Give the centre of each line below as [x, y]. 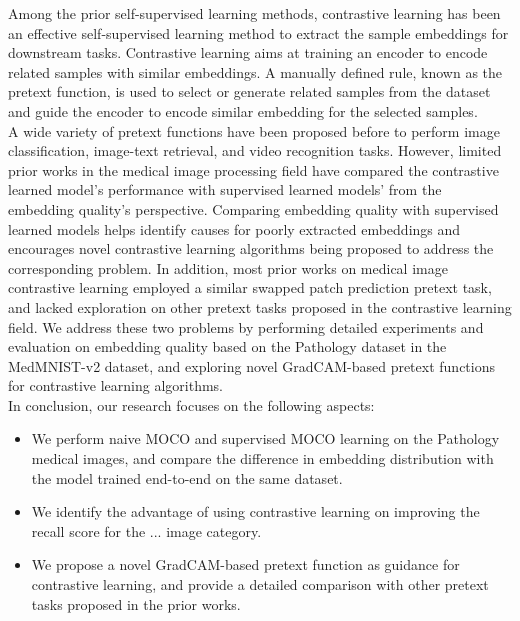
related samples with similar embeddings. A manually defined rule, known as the [255, 71]
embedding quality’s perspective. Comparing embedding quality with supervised [253, 208]
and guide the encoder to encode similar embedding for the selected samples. [243, 110]
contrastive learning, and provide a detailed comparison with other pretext [260, 584]
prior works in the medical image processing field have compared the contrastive [253, 169]
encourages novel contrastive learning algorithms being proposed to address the [251, 248]
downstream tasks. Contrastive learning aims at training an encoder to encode [248, 52]
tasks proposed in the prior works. [136, 603]
